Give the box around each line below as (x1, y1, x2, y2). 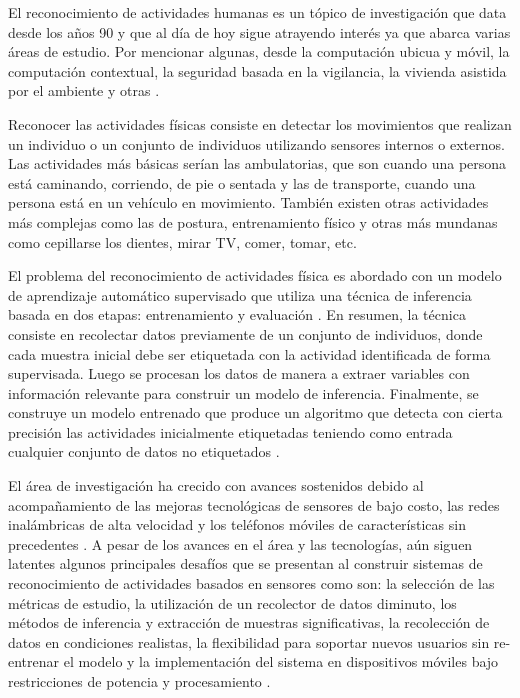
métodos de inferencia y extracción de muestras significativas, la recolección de (8, 612, 490, 633)
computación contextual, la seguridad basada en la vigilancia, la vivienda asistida (8, 60, 507, 81)
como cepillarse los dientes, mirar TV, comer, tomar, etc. (8, 231, 357, 252)
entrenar (8, 651, 60, 672)
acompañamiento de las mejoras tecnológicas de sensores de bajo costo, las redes (8, 494, 500, 515)
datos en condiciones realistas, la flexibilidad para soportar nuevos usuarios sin (8, 631, 490, 652)
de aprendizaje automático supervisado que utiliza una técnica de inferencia (8, 284, 472, 305)
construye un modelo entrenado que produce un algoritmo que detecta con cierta (8, 402, 503, 423)
